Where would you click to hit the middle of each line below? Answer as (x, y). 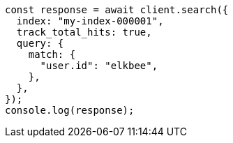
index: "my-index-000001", (90, 21)
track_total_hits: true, (84, 32)
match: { (52, 54)
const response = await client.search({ (117, 10)
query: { (40, 43)
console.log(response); (70, 110)
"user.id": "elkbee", (99, 66)
